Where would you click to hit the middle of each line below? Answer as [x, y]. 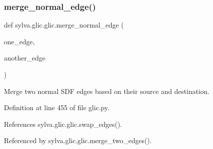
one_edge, [19, 41]
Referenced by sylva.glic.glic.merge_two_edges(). [78, 140]
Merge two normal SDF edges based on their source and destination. [107, 91]
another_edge [25, 58]
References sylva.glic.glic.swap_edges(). [63, 124]
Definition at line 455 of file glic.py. [57, 107]
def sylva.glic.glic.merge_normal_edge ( [64, 25]
